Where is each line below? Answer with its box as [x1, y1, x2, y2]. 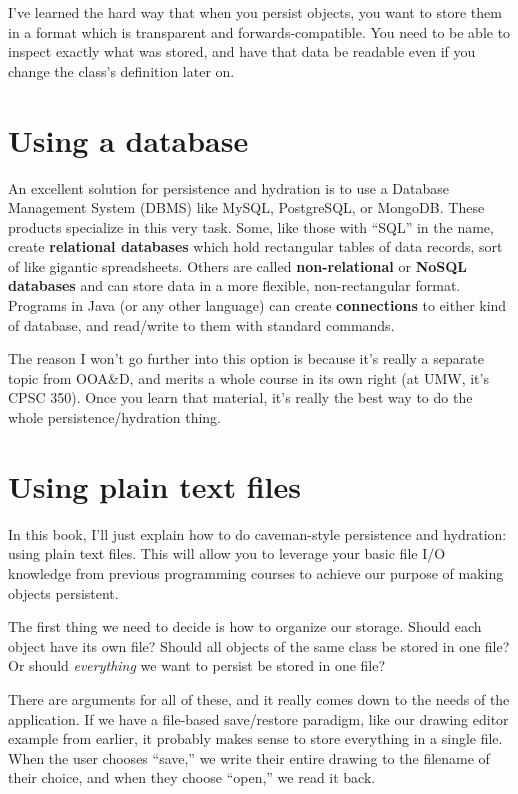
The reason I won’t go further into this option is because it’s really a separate [8, 348, 484, 369]
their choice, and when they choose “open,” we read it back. [8, 767, 376, 788]
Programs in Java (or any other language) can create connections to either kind [8, 295, 507, 316]
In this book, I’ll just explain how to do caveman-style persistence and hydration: [8, 523, 507, 544]
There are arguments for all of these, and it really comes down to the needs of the [8, 688, 510, 709]
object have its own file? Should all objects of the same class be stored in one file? [8, 635, 510, 656]
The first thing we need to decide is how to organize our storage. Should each [8, 616, 482, 637]
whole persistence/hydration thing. [8, 407, 221, 428]
